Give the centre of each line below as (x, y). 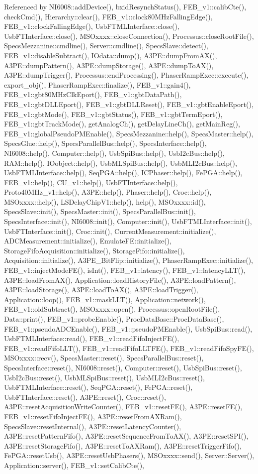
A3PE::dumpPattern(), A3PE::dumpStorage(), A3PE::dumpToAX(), (109, 65)
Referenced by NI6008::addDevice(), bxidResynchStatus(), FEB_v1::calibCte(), (125, 6)
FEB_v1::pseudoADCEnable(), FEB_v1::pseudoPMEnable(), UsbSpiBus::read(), (128, 328)
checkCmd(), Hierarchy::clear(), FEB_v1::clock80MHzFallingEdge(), (108, 16)
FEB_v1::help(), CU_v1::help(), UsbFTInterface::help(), (91, 182)
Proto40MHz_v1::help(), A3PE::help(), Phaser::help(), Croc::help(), (108, 192)
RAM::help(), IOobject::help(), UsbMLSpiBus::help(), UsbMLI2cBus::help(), (121, 163)
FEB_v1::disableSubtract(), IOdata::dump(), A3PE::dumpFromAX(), (111, 55)
